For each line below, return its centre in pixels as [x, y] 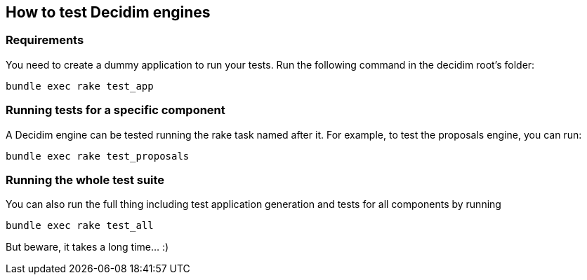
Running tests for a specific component [116, 110]
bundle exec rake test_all [80, 226]
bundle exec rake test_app [80, 86]
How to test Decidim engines [108, 12]
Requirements [45, 40]
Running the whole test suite [85, 180]
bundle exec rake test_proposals [98, 156]
